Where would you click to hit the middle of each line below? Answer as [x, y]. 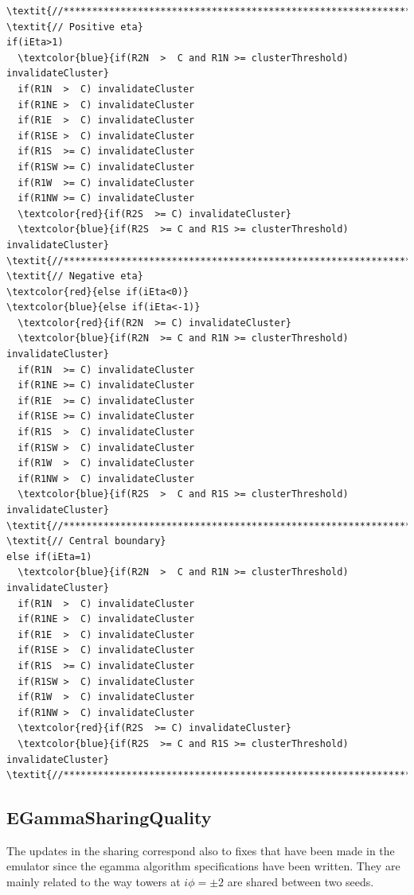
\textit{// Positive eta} [75, 27]
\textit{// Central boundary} [86, 541]
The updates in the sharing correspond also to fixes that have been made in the [201, 850]
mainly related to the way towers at [94, 882]
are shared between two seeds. [301, 882]
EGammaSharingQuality [109, 817]
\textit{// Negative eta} [75, 276]
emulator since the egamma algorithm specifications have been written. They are [203, 866]
